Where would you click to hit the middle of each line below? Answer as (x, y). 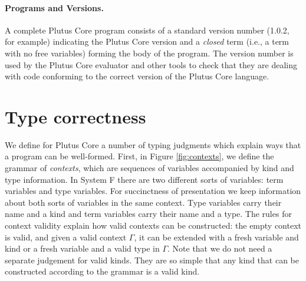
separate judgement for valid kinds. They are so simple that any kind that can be (152, 260)
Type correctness (75, 116)
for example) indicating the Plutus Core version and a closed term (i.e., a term (147, 41)
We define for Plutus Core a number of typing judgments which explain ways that (153, 144)
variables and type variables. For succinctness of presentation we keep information (153, 191)
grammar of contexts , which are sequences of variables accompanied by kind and (149, 168)
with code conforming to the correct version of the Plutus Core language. (137, 76)
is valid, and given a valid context (66, 237)
